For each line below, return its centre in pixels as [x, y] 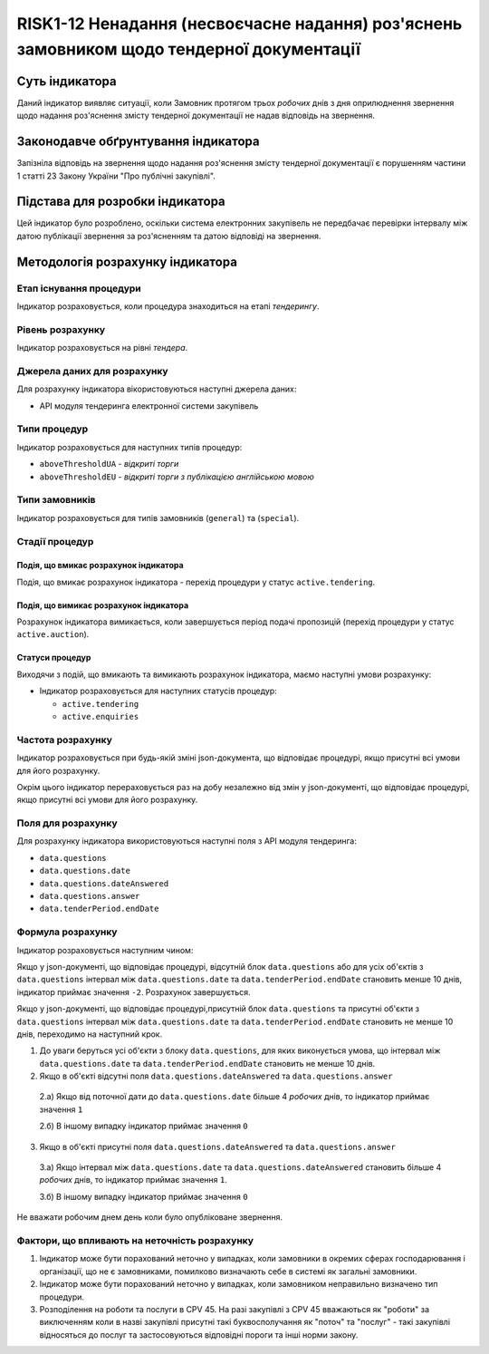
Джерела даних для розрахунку [92, 371]
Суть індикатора [67, 81]
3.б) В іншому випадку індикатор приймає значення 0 [144, 1196]
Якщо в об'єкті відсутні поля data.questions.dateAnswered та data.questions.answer [216, 1076]
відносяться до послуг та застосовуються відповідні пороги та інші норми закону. [199, 1335]
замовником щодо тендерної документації [189, 49]
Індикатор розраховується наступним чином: [105, 950]
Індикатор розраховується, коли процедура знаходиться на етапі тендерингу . [168, 306]
